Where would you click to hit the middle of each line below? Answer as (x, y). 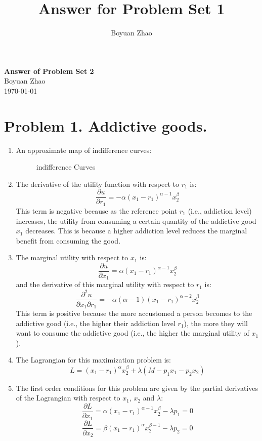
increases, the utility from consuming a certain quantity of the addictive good (136, 221)
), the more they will (216, 323)
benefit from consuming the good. (68, 240)
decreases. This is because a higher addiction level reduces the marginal (136, 231)
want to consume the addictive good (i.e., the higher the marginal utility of (133, 333)
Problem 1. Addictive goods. (106, 125)
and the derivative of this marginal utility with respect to (105, 284)
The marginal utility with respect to (72, 257)
